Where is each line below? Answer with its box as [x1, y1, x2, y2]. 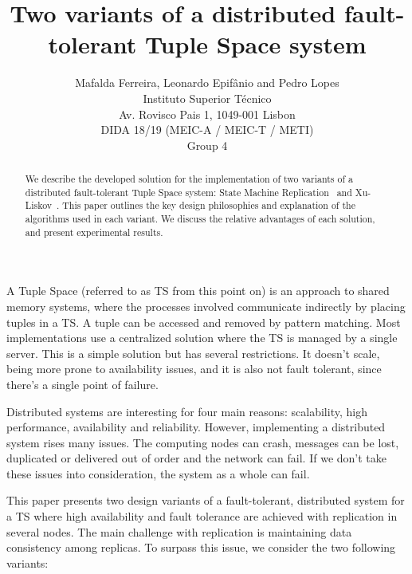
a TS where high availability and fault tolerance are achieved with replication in [6, 508, 398, 525]
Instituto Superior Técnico [143, 89, 272, 106]
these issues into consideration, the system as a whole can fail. [6, 465, 310, 482]
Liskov [25, 199, 53, 212]
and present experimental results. [25, 225, 163, 238]
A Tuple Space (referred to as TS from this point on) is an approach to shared [6, 282, 390, 299]
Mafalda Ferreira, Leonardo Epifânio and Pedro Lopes [75, 74, 339, 91]
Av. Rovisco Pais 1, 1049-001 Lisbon [119, 105, 296, 122]
